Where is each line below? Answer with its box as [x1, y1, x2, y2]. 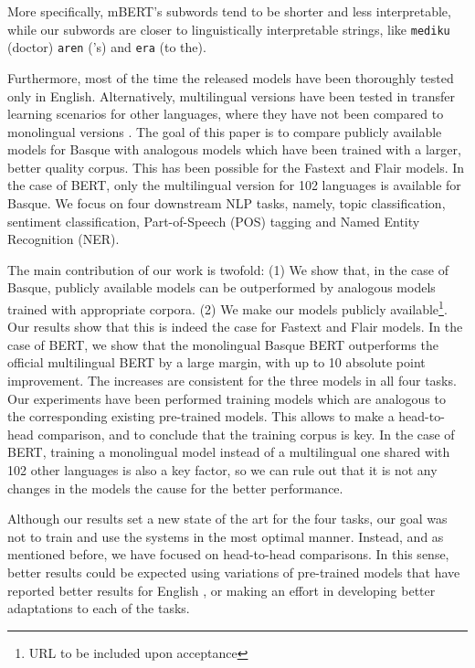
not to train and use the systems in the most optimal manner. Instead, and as [7, 526, 444, 546]
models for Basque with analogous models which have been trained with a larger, [7, 140, 461, 159]
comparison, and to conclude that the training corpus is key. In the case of [37, 424, 455, 443]
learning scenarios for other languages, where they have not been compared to [7, 104, 444, 123]
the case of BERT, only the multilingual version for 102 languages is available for [7, 175, 461, 195]
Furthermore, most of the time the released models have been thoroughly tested [7, 68, 454, 87]
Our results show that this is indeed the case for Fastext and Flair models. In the [7, 317, 463, 336]
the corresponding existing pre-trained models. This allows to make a [7, 407, 395, 426]
